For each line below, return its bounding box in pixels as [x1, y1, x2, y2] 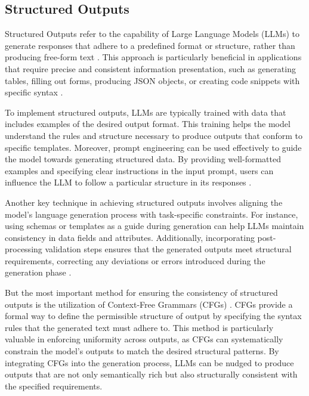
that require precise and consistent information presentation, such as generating [5, 62, 296, 75]
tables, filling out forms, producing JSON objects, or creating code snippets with [5, 74, 300, 86]
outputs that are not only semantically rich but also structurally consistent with [5, 368, 298, 380]
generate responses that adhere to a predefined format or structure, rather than [5, 39, 295, 51]
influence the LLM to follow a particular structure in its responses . [5, 176, 252, 188]
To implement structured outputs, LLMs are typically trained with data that [5, 106, 286, 118]
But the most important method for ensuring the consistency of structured [5, 286, 278, 299]
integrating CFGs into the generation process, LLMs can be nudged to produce [5, 356, 294, 369]
